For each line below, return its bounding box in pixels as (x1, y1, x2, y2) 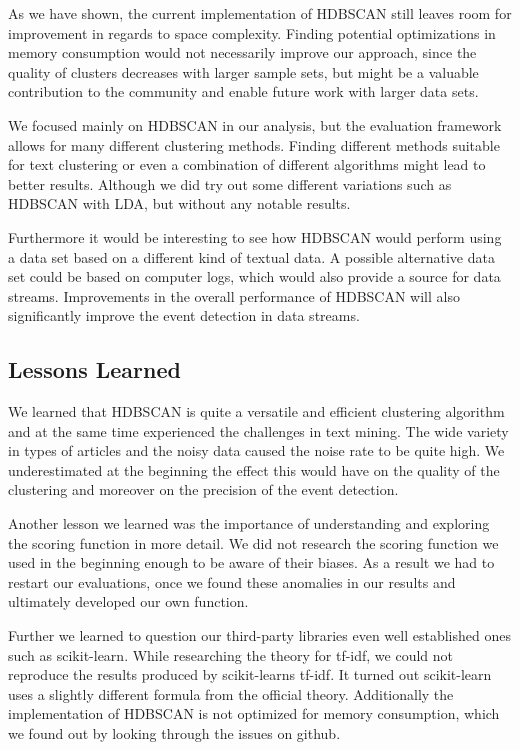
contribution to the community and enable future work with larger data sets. (8, 81, 479, 102)
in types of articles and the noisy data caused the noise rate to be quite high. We (8, 440, 505, 461)
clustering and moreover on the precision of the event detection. (8, 479, 399, 500)
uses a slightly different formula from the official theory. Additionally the (8, 683, 454, 704)
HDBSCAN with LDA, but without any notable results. (8, 193, 351, 214)
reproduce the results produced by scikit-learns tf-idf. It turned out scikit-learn (8, 664, 492, 685)
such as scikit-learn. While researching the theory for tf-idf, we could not (8, 644, 454, 665)
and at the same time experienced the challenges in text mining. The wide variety (8, 420, 509, 441)
